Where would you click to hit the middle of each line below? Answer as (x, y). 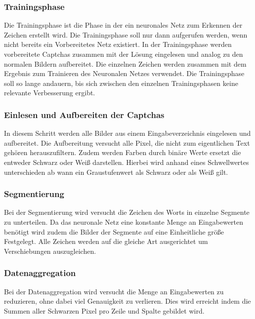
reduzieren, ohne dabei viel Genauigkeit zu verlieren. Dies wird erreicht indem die (127, 301)
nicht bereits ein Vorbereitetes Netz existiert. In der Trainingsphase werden (118, 44)
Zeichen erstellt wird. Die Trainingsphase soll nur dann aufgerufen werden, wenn (126, 34)
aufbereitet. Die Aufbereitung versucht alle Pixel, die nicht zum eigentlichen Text (127, 142)
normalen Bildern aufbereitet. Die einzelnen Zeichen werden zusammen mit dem (125, 63)
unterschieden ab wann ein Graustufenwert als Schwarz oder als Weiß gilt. (116, 172)
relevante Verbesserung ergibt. (50, 93)
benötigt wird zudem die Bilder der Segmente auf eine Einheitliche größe (114, 231)
